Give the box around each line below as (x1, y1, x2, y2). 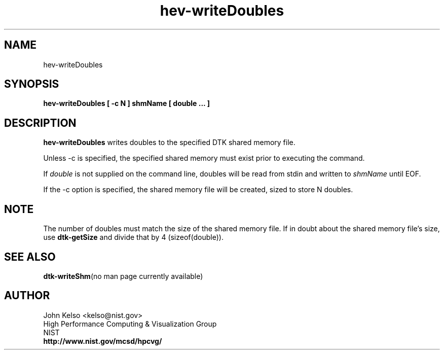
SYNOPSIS (4, 78, 59, 91)
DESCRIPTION (4, 116, 77, 129)
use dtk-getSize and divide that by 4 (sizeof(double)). (43, 233, 224, 242)
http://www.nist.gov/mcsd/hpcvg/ (43, 336, 162, 345)
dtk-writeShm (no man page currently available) (43, 271, 203, 280)
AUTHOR (4, 289, 50, 302)
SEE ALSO (4, 250, 56, 263)
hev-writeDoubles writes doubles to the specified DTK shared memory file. (43, 138, 295, 147)
